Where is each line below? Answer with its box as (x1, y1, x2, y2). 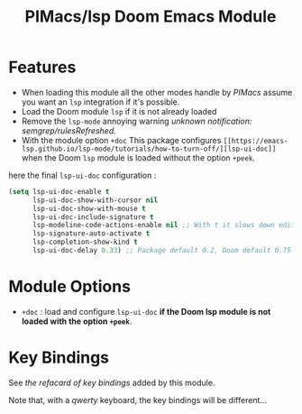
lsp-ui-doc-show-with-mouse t (32, 204, 146, 213)
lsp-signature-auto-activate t (32, 229, 151, 238)
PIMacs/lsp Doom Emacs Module (24, 6, 277, 27)
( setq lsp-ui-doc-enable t (8, 187, 110, 196)
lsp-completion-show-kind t (32, 237, 139, 247)
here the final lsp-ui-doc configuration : (8, 170, 157, 180)
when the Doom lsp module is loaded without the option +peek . (21, 152, 256, 163)
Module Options (8, 277, 132, 297)
